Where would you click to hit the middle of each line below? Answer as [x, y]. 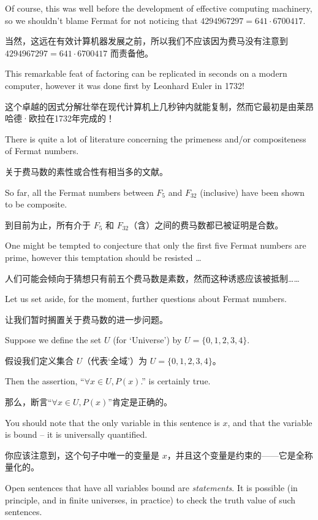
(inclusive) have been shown [252, 192]
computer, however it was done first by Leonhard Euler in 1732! [125, 85]
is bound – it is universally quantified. [76, 434]
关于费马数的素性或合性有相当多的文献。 [86, 171]
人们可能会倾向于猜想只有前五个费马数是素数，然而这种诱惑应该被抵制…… [152, 278]
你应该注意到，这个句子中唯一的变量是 [82, 455]
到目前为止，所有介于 [48, 224]
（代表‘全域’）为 [115, 360]
